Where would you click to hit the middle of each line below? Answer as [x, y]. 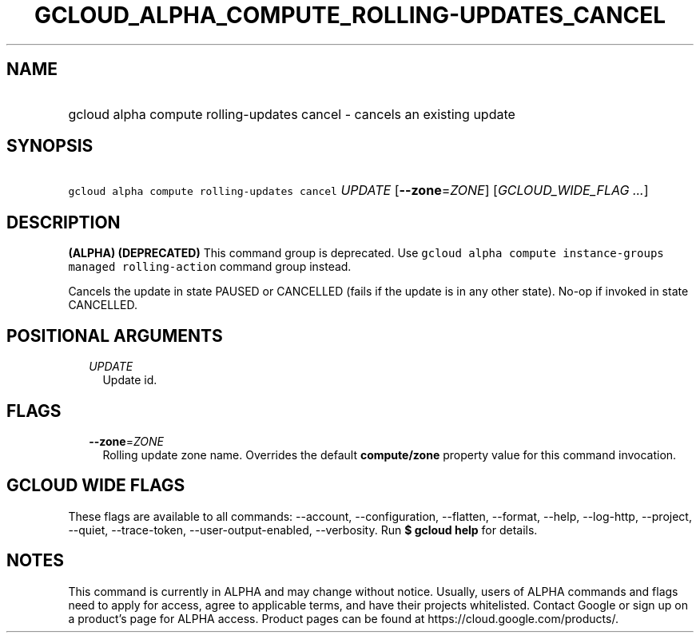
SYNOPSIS [50, 146]
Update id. [130, 380]
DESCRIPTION [64, 222]
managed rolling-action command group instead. [210, 267]
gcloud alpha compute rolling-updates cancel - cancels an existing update [292, 114]
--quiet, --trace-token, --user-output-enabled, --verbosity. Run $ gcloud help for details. [303, 530]
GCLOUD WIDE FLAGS [96, 486]
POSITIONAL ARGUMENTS [115, 335]
